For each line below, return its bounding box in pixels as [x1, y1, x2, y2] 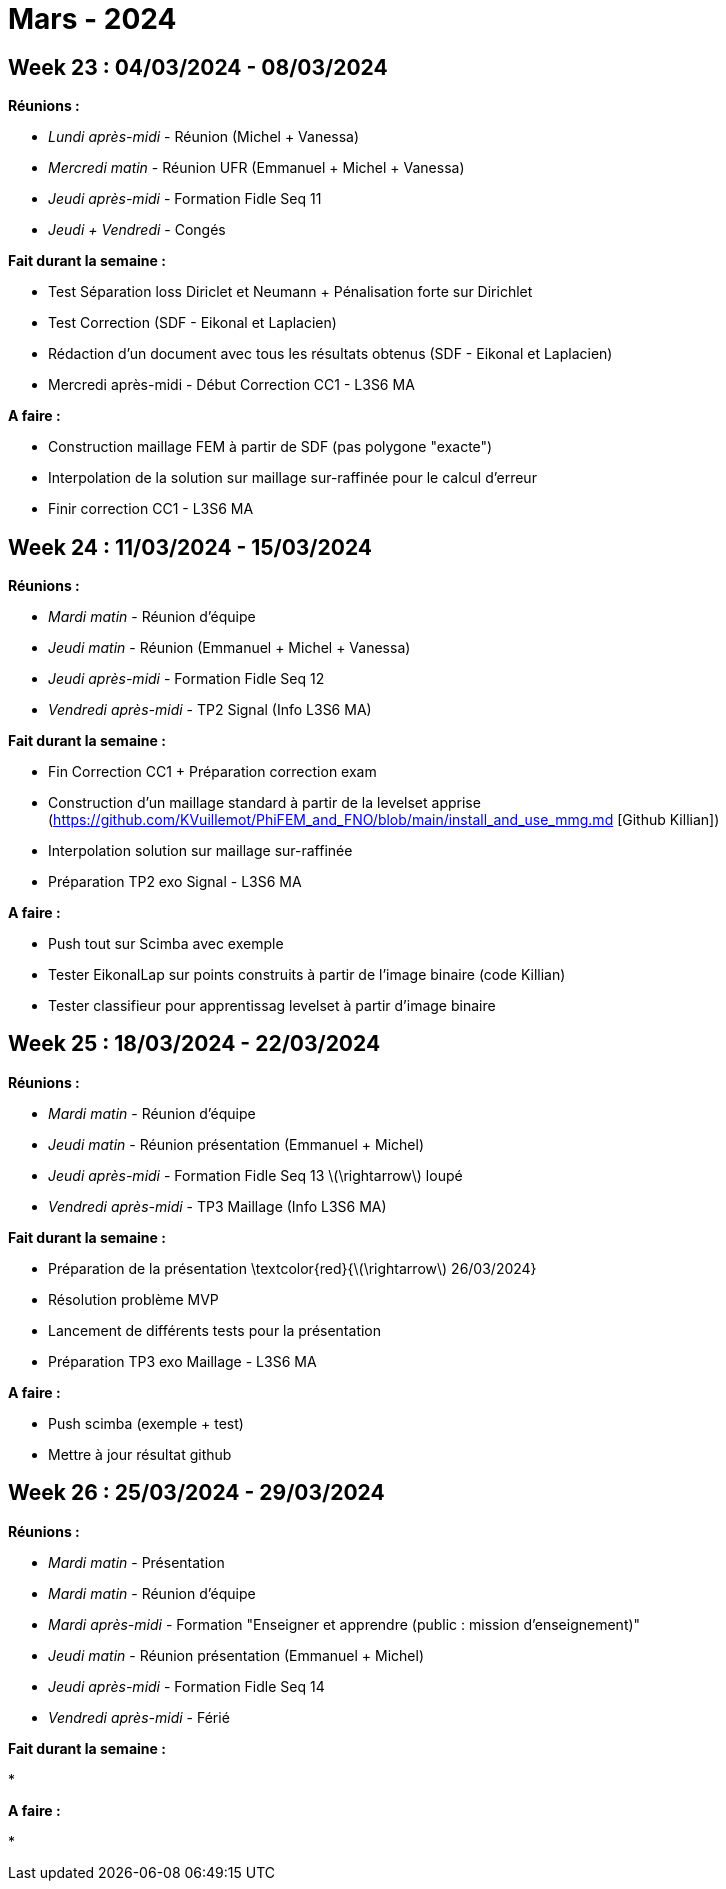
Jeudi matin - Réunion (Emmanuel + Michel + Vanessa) [48, 639, 411, 657]
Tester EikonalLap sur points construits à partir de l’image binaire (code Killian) [48, 966, 566, 984]
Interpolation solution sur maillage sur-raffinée [48, 842, 353, 860]
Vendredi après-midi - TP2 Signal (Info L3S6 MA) [48, 701, 372, 719]
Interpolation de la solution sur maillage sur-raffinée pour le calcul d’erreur [48, 469, 537, 487]
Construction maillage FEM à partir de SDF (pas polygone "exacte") [48, 438, 493, 456]
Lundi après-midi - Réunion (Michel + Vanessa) [48, 128, 360, 146]
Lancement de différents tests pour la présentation [48, 1321, 382, 1339]
